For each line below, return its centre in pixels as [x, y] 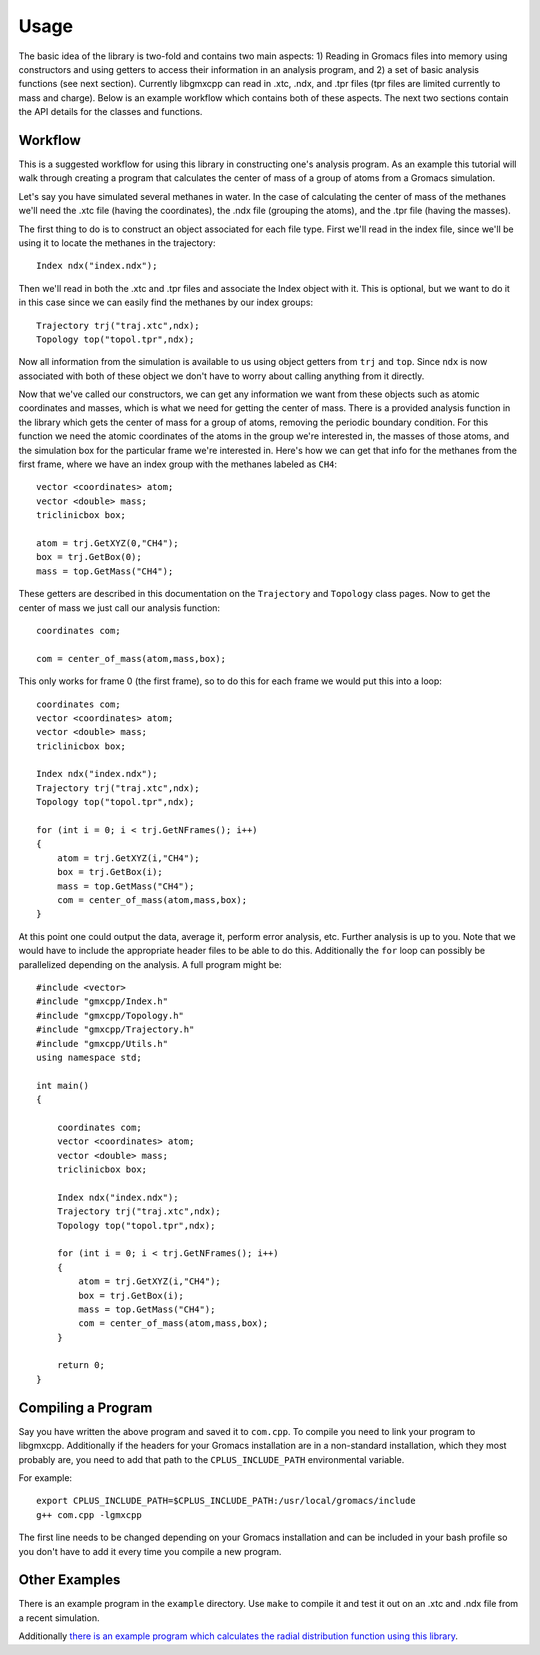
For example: [45, 1477]
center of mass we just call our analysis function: [119, 607]
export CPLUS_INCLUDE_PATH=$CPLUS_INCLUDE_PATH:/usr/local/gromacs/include [226, 1501]
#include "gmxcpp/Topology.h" [110, 1015]
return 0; [80, 1365]
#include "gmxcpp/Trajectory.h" [115, 1029]
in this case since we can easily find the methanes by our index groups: [166, 302]
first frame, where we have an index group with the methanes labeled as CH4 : [178, 464]
